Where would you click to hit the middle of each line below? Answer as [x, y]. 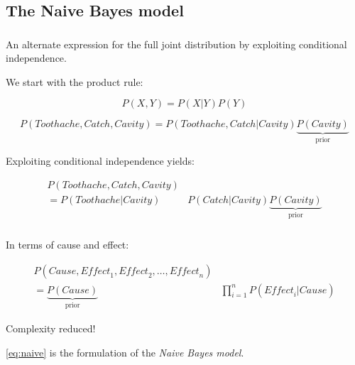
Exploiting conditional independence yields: [100, 160]
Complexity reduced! [51, 328]
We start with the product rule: [75, 81]
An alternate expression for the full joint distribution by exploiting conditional [176, 44]
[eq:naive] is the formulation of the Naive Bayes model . [125, 352]
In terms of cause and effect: [67, 244]
